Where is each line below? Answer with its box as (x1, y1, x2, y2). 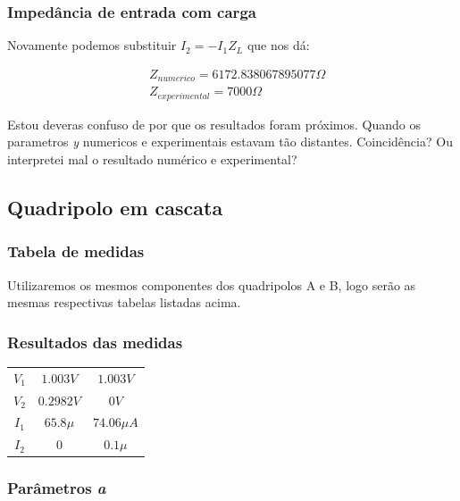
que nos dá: (247, 36, 310, 54)
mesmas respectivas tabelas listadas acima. (7, 293, 241, 312)
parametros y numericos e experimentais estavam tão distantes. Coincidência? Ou (7, 132, 453, 151)
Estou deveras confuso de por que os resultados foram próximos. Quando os (7, 114, 422, 133)
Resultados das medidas (7, 330, 183, 353)
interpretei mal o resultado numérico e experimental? (7, 149, 297, 168)
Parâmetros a (7, 477, 106, 499)
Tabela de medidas (7, 240, 145, 263)
